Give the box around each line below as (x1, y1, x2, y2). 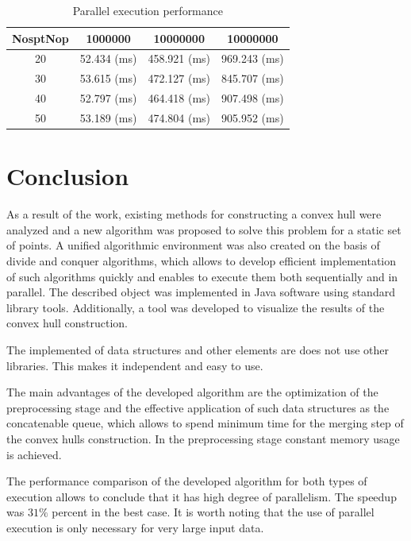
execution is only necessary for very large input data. (6, 519, 264, 535)
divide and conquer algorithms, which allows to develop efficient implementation (6, 252, 397, 269)
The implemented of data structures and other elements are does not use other (6, 341, 389, 357)
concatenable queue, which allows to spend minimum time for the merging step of (6, 415, 404, 431)
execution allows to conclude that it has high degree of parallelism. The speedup (6, 488, 397, 504)
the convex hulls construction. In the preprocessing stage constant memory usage (6, 430, 400, 446)
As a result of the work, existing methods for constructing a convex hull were (6, 206, 382, 222)
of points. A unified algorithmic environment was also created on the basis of (6, 237, 380, 253)
